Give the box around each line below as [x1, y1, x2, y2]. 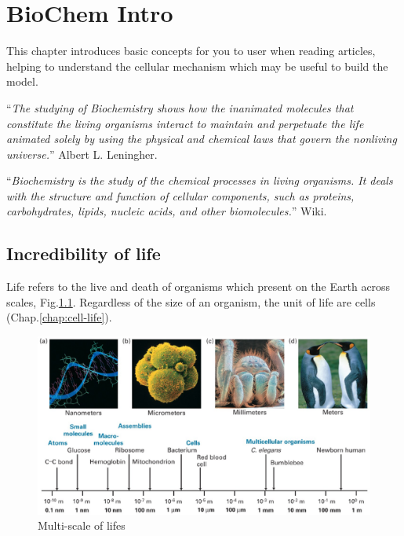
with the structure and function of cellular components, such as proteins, [6, 187, 355, 204]
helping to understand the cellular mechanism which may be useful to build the [6, 57, 388, 74]
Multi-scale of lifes [38, 517, 126, 534]
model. [6, 73, 38, 90]
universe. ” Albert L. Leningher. [6, 145, 158, 162]
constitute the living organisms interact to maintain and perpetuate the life [6, 115, 364, 131]
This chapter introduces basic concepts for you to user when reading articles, [6, 42, 376, 59]
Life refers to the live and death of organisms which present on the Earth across [6, 278, 391, 295]
